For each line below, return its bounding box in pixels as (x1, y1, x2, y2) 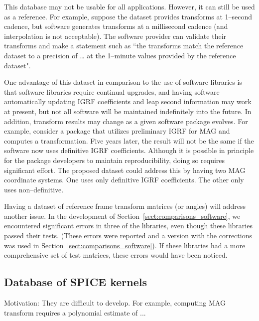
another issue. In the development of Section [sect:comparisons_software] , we (4, 210, 241, 221)
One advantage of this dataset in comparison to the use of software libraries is (4, 77, 242, 87)
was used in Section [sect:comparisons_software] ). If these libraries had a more (4, 240, 246, 250)
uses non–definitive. (4, 184, 64, 194)
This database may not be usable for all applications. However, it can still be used (4, 1, 255, 11)
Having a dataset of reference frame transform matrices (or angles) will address (4, 201, 246, 211)
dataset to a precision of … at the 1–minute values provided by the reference (4, 50, 236, 60)
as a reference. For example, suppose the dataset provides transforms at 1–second (4, 11, 253, 21)
